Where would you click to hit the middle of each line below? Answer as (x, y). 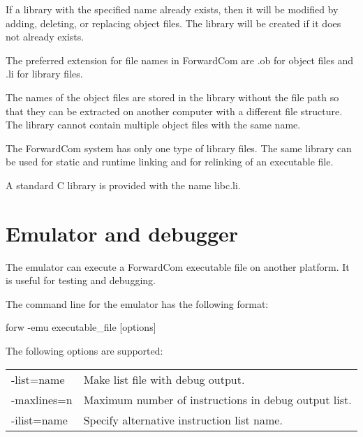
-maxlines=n (42, 399)
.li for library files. (44, 74)
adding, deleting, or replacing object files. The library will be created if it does (173, 23)
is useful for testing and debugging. (81, 280)
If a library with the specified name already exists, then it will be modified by (172, 9)
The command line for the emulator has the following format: (137, 303)
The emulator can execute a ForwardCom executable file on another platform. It (178, 266)
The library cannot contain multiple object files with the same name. (153, 125)
